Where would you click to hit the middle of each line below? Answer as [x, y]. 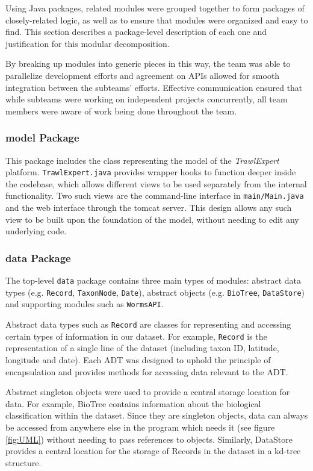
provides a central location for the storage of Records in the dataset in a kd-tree [153, 451]
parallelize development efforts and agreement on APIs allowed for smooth [143, 75]
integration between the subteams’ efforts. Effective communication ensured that [154, 87]
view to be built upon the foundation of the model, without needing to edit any [152, 219]
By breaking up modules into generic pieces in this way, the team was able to [148, 64]
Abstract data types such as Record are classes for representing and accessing [148, 324]
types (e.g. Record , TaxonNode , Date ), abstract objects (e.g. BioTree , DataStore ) [155, 292]
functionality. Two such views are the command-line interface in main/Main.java [155, 195]
